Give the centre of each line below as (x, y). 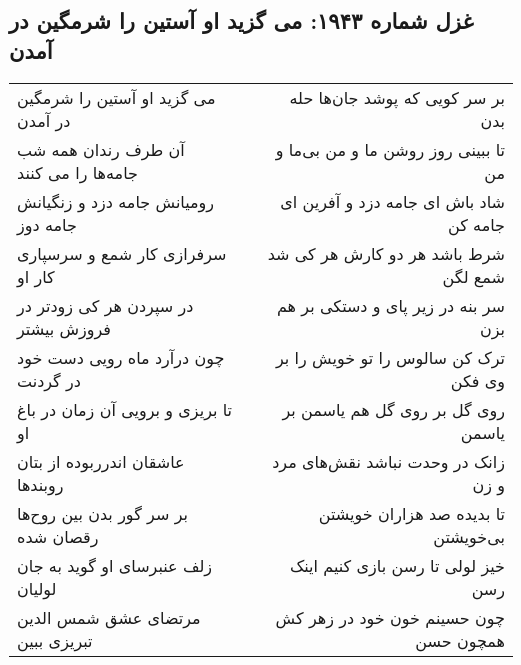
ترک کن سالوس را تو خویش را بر (390, 357)
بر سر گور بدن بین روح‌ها (102, 513)
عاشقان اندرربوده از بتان (101, 461)
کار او (36, 276)
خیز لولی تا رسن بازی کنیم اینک (397, 565)
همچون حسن (460, 640)
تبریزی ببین (55, 640)
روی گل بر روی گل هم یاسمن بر (393, 409)
